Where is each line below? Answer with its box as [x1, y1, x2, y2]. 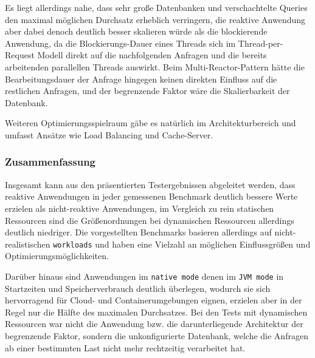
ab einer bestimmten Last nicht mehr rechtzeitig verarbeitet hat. [5, 341, 246, 354]
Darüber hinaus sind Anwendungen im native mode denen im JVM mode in [5, 269, 284, 282]
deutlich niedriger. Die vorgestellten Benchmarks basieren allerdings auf [5, 226, 272, 238]
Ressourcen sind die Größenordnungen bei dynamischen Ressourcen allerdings [5, 214, 294, 226]
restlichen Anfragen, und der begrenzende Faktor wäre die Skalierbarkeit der [5, 84, 290, 97]
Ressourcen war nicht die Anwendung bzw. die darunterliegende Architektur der [5, 317, 303, 330]
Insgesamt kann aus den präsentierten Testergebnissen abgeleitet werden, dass [5, 178, 296, 191]
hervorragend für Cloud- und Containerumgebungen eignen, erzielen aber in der [5, 294, 302, 306]
